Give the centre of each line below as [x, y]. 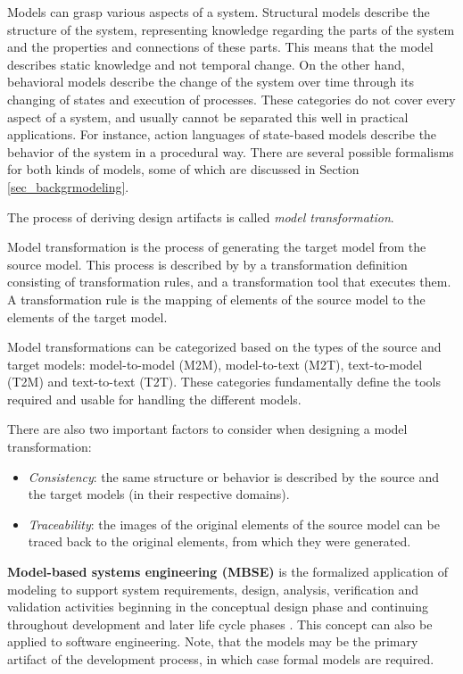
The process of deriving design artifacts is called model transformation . [201, 216]
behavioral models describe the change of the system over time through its [211, 82]
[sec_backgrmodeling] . [68, 186]
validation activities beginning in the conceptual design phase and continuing [218, 607]
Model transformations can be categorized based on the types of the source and [224, 347]
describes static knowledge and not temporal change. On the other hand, [206, 64]
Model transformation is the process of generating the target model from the [217, 247]
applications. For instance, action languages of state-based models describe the [222, 134]
